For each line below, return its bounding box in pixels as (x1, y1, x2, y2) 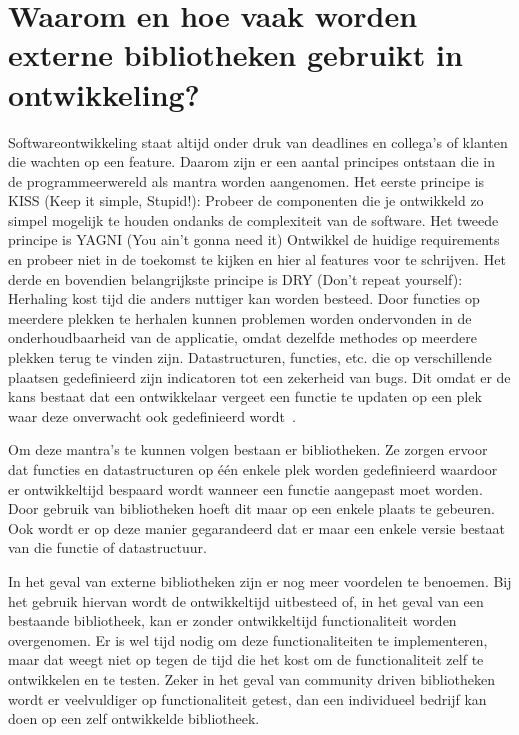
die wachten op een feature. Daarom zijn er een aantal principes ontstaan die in (8, 151, 495, 172)
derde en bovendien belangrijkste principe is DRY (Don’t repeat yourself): (8, 268, 463, 289)
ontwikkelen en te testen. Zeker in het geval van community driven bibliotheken (8, 668, 496, 689)
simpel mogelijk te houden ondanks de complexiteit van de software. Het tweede (8, 209, 499, 230)
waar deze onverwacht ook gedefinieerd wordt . (8, 405, 296, 426)
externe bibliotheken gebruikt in (8, 34, 463, 75)
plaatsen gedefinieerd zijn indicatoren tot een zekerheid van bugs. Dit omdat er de (8, 366, 511, 387)
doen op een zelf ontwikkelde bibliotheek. (8, 708, 260, 729)
